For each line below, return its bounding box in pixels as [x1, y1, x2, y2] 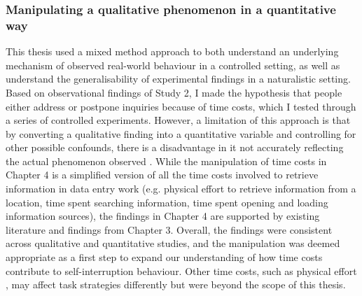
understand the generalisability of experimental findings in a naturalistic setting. [6, 71, 351, 86]
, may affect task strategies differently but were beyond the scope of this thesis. [6, 277, 346, 292]
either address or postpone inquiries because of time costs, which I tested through [6, 99, 356, 113]
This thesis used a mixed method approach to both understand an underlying [6, 44, 339, 59]
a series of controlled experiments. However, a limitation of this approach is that [6, 113, 351, 127]
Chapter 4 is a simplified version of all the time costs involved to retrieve [6, 167, 319, 182]
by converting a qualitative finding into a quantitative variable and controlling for [6, 126, 356, 141]
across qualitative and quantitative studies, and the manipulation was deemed [6, 236, 340, 251]
